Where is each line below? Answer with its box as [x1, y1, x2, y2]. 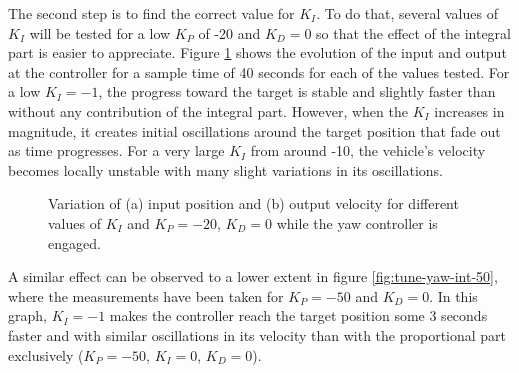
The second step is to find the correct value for [8, 3, 295, 23]
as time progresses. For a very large [8, 140, 225, 161]
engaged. [48, 232, 101, 253]
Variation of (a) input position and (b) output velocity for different [48, 193, 459, 214]
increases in [434, 100, 505, 121]
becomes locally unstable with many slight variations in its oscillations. [8, 159, 443, 180]
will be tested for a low [29, 22, 171, 43]
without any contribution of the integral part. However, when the [8, 100, 408, 121]
